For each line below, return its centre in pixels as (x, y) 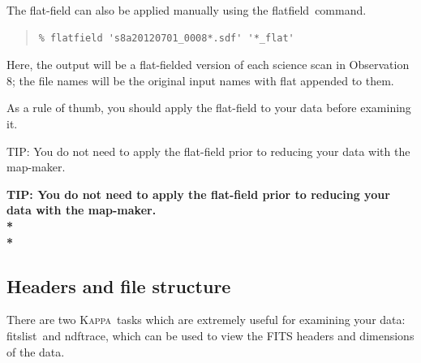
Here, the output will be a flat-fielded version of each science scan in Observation (208, 65)
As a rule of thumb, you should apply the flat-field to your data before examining (209, 108)
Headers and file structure (119, 285)
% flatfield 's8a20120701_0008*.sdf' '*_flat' (166, 38)
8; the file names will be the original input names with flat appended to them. (200, 80)
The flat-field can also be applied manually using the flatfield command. (187, 10)
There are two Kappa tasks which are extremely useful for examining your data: (206, 320)
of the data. (36, 351)
